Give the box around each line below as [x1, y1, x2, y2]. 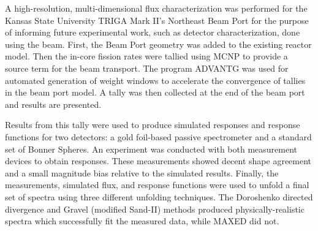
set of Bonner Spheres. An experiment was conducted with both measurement [5, 142, 298, 155]
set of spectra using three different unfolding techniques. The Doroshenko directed [5, 190, 313, 203]
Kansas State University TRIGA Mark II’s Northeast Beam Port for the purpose [5, 13, 309, 26]
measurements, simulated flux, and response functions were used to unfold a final [5, 178, 309, 191]
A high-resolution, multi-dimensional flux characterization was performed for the [5, 2, 308, 14]
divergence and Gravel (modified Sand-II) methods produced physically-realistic [5, 202, 305, 215]
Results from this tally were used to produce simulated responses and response [5, 118, 300, 131]
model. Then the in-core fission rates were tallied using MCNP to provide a [5, 50, 288, 62]
